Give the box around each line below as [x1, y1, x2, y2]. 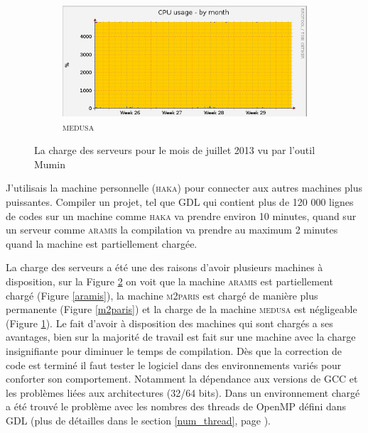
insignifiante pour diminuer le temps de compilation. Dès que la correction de [6, 343, 342, 358]
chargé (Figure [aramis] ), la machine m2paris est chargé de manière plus [6, 287, 318, 302]
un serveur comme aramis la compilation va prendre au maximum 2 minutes [6, 222, 338, 237]
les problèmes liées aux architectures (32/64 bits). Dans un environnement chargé [6, 385, 360, 400]
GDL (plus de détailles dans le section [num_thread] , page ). [6, 412, 271, 427]
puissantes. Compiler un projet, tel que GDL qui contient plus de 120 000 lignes [6, 194, 354, 209]
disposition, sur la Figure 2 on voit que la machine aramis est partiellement [6, 273, 333, 288]
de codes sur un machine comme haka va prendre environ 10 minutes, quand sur [6, 208, 357, 223]
